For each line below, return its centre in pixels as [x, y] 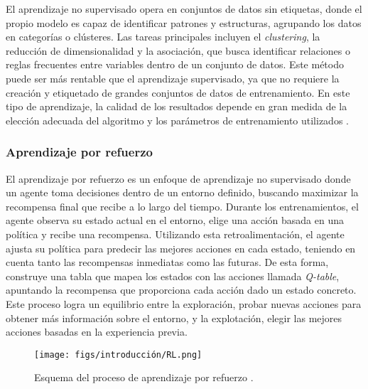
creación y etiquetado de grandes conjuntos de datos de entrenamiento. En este [178, 92]
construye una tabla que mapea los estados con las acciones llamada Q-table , [173, 276]
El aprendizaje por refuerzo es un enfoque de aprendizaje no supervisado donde [178, 178]
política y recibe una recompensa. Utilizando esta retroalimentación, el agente [175, 234]
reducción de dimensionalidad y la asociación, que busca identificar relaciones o [178, 50]
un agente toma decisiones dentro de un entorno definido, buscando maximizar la [182, 192]
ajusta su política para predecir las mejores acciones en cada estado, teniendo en [181, 248]
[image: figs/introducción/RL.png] [118, 355]
